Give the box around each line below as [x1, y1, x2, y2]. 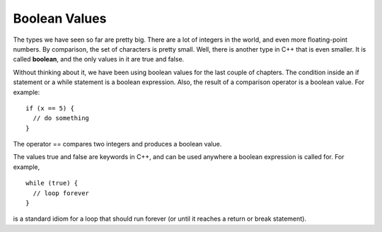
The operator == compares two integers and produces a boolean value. [13, 140, 222, 149]
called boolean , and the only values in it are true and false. [13, 55, 185, 64]
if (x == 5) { [25, 104, 74, 112]
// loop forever [33, 189, 90, 197]
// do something [33, 114, 90, 122]
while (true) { [25, 179, 79, 187]
